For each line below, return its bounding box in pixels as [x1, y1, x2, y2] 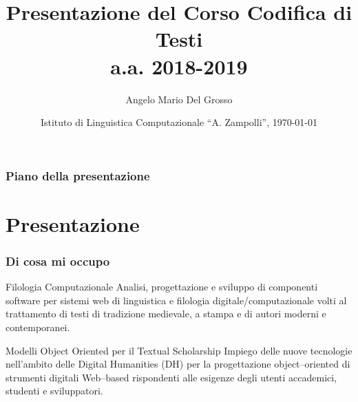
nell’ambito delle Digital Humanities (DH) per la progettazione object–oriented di [6, 357, 350, 371]
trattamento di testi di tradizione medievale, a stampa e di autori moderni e [6, 306, 326, 321]
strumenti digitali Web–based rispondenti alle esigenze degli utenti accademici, [6, 370, 337, 384]
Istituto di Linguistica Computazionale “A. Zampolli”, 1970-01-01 [40, 115, 318, 129]
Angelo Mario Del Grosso [125, 92, 233, 106]
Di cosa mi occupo [6, 252, 110, 269]
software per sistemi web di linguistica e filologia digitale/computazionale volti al [6, 293, 347, 307]
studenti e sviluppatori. [6, 383, 103, 398]
